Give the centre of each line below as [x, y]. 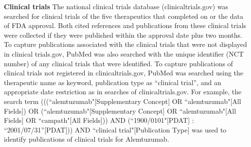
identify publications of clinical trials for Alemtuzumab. [87, 139]
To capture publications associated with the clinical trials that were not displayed [125, 44]
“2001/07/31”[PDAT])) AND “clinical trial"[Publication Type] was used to [115, 129]
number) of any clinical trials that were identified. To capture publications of [118, 63]
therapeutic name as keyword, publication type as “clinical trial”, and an [113, 82]
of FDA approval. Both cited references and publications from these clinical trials [125, 25]
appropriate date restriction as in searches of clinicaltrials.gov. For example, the [123, 92]
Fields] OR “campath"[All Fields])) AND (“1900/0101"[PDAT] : [99, 120]
